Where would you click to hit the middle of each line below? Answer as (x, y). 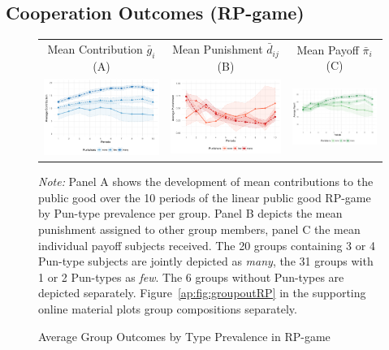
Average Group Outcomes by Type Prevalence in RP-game (184, 336)
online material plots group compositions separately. (168, 308)
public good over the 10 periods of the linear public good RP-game (205, 197)
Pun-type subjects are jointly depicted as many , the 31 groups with (206, 261)
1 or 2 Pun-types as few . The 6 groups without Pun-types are (191, 277)
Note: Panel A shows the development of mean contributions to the (206, 181)
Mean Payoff (328, 49)
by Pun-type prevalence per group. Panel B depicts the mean (190, 213)
